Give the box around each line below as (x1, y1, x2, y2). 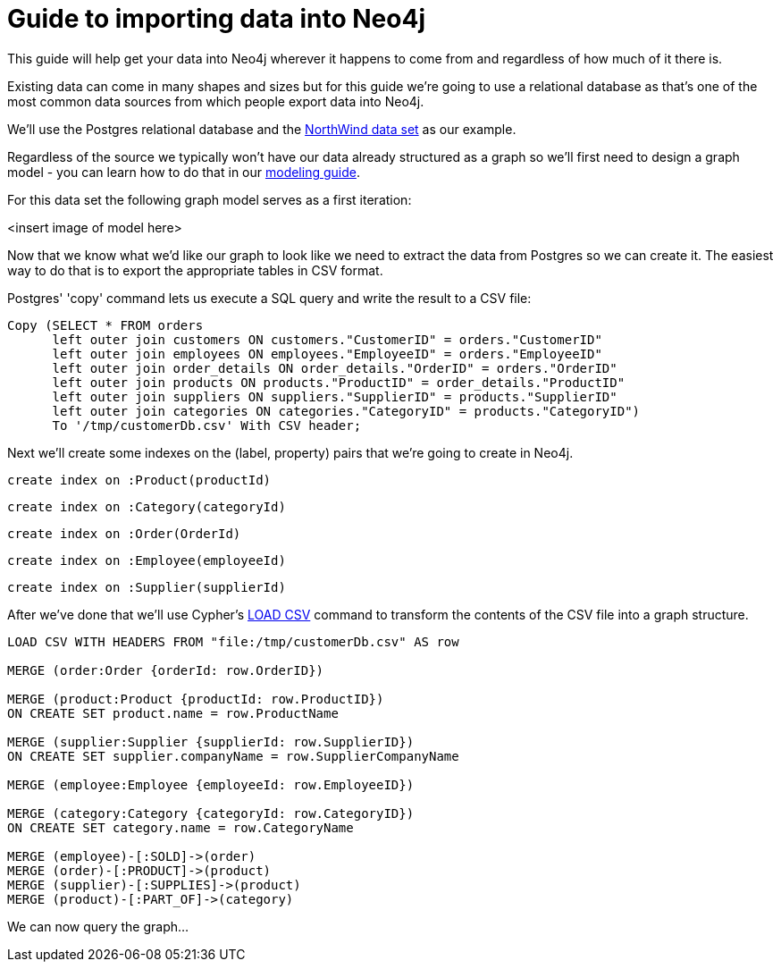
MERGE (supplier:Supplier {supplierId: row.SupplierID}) (7, 734, 415, 749)
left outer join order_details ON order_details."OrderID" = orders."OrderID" (52, 360, 617, 375)
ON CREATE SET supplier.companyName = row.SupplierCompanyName (7, 748, 459, 763)
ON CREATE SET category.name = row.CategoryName (7, 820, 354, 835)
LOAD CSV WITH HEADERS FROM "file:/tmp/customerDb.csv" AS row (7, 634, 459, 649)
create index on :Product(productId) (7, 472, 272, 487)
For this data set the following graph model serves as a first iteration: (7, 191, 412, 207)
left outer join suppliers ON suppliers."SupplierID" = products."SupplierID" (52, 389, 617, 404)
